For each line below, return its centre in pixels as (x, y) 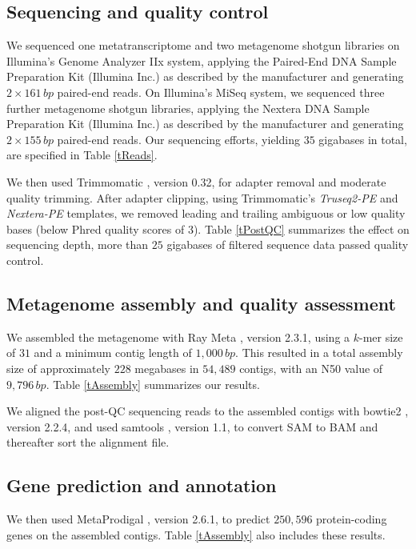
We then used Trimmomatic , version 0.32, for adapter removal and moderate (196, 181)
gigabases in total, (363, 139)
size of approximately (59, 368)
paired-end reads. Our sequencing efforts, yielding (178, 139)
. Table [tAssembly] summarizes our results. (153, 384)
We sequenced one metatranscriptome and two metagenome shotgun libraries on (203, 45)
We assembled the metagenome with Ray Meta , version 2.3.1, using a (178, 337)
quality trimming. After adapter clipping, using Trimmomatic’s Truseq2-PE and (202, 197)
